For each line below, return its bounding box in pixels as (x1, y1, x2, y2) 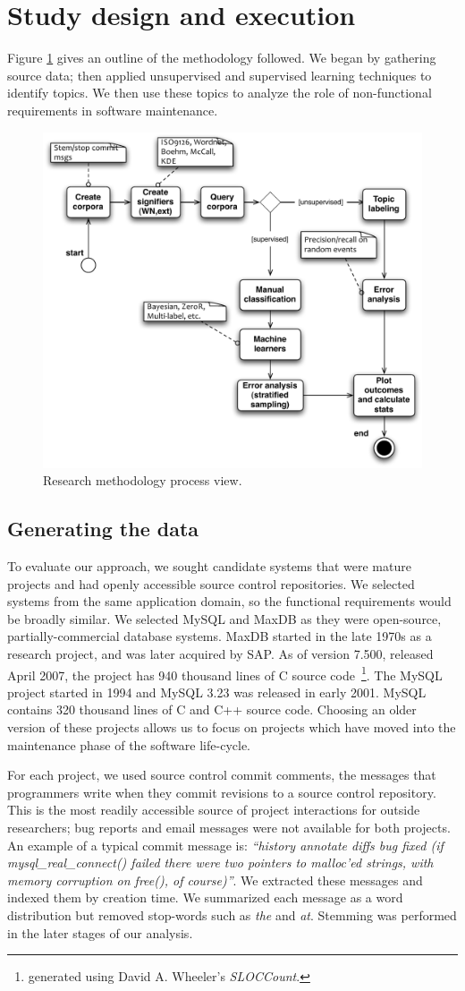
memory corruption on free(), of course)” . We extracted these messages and (7, 870, 423, 889)
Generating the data (7, 515, 199, 542)
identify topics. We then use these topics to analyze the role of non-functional (7, 83, 432, 102)
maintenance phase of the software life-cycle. (7, 735, 250, 754)
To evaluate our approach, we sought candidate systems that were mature (7, 557, 411, 576)
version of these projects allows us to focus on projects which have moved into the (7, 718, 456, 737)
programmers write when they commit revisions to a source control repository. (7, 782, 436, 801)
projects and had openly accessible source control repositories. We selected (7, 574, 415, 593)
